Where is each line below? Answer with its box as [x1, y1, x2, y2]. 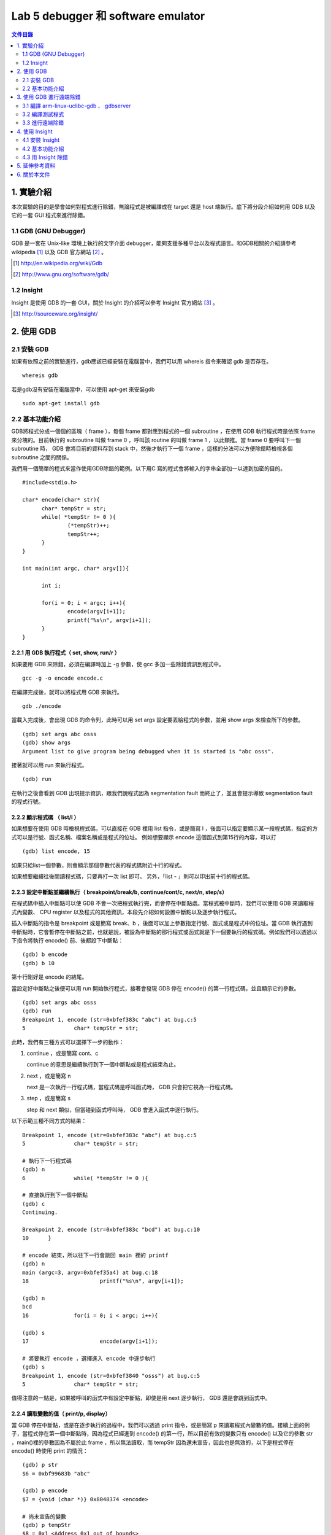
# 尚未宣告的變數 [22, 1513, 67, 1520]
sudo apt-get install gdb [22, 400, 101, 407]
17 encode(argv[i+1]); [22, 1338, 159, 1345]
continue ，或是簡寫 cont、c [26, 1049, 99, 1057]
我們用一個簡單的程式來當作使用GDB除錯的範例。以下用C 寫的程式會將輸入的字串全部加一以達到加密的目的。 [11, 464, 286, 472]
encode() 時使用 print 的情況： [11, 1447, 88, 1455]
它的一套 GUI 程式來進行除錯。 [11, 212, 89, 219]
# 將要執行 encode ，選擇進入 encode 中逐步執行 [22, 1354, 156, 1362]
